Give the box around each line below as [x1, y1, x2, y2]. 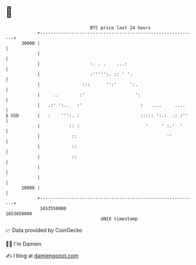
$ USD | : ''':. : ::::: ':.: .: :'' [5, 112, 188, 119]
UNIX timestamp [100, 215, 138, 222]
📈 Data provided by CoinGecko [5, 227, 83, 234]
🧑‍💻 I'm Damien [5, 240, 42, 247]
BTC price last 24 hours [90, 25, 151, 31]
